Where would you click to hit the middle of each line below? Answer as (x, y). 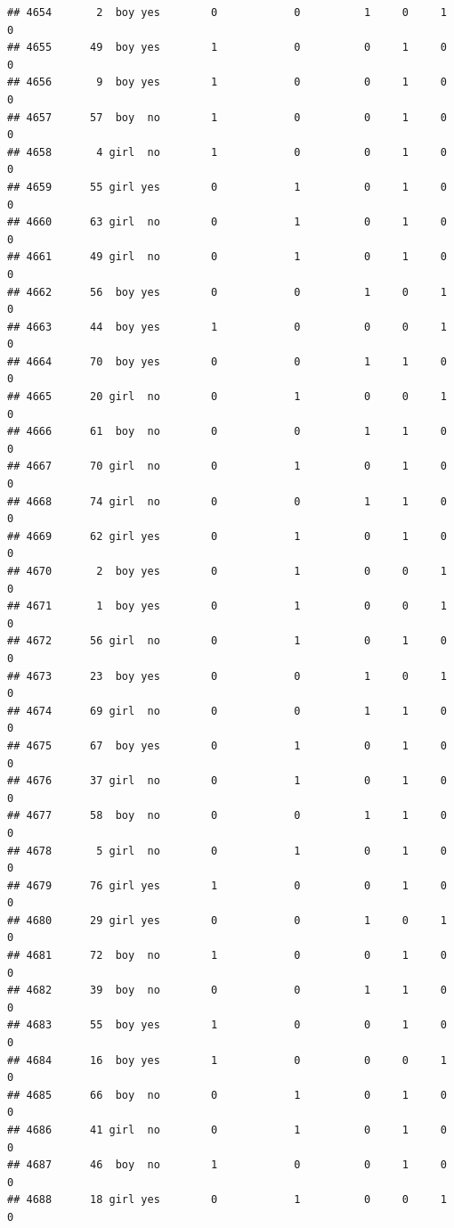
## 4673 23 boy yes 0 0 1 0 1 (227, 676)
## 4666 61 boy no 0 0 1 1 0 (227, 432)
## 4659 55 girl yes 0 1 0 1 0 (227, 187)
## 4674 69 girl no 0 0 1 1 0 (227, 711)
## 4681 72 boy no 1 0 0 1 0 (227, 956)
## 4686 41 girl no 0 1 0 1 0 (227, 1130)
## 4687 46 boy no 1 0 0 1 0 (227, 1165)
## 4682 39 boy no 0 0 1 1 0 (227, 991)
